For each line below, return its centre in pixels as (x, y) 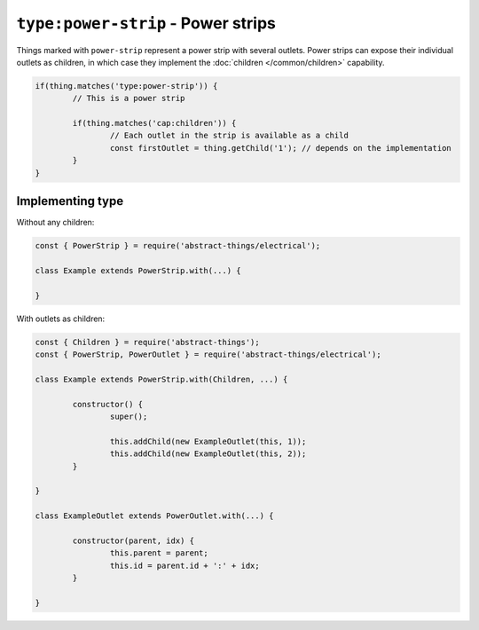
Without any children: (55, 223)
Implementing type (70, 201)
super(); (129, 417)
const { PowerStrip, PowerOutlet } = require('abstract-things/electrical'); (208, 354)
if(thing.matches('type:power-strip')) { (126, 86)
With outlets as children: (61, 319)
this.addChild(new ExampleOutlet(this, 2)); (208, 454)
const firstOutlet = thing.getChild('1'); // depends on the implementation (280, 148)
